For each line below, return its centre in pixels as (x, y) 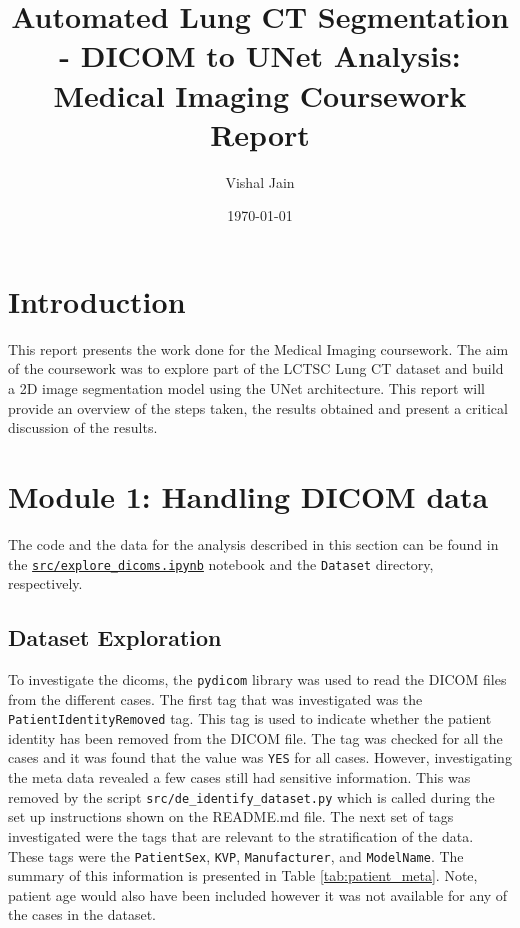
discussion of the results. (83, 427)
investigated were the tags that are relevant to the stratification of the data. (241, 835)
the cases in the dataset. (82, 914)
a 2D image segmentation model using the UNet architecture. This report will (246, 388)
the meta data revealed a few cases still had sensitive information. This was (239, 777)
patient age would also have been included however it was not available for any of (258, 894)
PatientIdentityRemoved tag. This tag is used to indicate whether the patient (250, 718)
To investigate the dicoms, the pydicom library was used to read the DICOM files (257, 678)
